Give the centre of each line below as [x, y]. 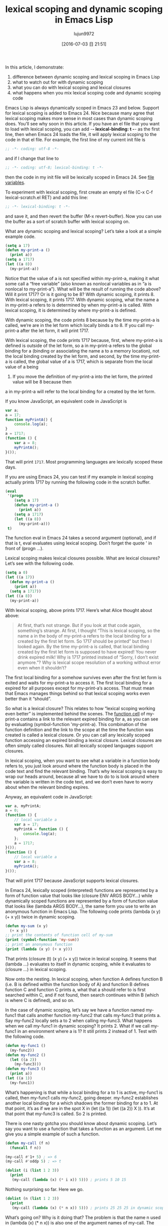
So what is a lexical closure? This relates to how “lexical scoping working [80, 708]
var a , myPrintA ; [23, 806]
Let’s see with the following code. [39, 563]
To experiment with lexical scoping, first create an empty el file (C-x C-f [79, 192]
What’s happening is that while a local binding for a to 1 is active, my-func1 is [84, 1092]
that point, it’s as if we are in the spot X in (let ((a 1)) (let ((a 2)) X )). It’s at [80, 1108]
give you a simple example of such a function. [52, 1134]
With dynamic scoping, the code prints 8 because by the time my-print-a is [82, 320]
